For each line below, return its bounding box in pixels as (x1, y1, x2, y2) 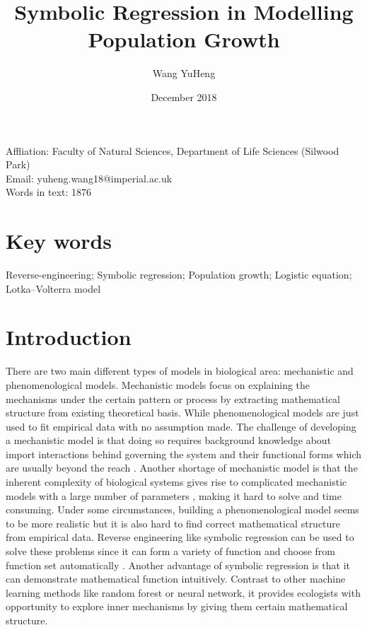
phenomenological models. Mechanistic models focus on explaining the (6, 377, 310, 392)
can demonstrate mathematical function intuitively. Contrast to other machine (6, 571, 346, 586)
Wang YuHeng (152, 66, 216, 81)
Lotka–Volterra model (6, 281, 101, 296)
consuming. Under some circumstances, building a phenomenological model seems (6, 502, 359, 517)
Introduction (6, 322, 132, 351)
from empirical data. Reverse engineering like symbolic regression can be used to (6, 530, 354, 544)
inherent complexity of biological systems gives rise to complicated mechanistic (6, 474, 347, 489)
